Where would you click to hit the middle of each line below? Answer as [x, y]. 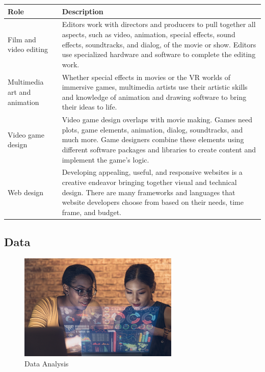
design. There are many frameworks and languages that [149, 192]
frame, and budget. [92, 212]
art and [19, 91]
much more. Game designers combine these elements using [153, 139]
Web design [26, 192]
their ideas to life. [89, 107]
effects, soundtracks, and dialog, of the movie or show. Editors [159, 44]
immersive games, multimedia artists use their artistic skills [155, 87]
